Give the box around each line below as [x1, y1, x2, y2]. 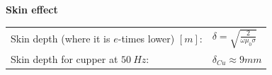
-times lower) [118, 30, 175, 45]
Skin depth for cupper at [11, 52, 118, 67]
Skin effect [6, 2, 58, 17]
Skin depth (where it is [11, 30, 110, 45]
